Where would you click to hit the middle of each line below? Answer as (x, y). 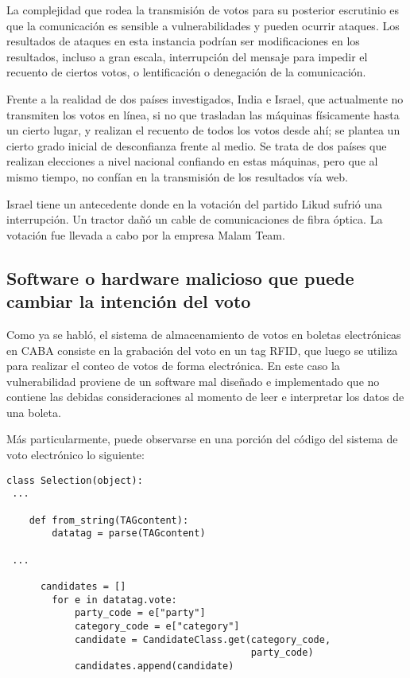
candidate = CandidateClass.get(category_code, (203, 639)
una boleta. (34, 412)
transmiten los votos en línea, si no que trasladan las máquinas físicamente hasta (203, 114)
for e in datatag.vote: (114, 600)
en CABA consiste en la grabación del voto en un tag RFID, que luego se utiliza (202, 350)
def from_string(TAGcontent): (109, 520)
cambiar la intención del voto (129, 301)
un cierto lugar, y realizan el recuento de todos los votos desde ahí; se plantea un (203, 130)
